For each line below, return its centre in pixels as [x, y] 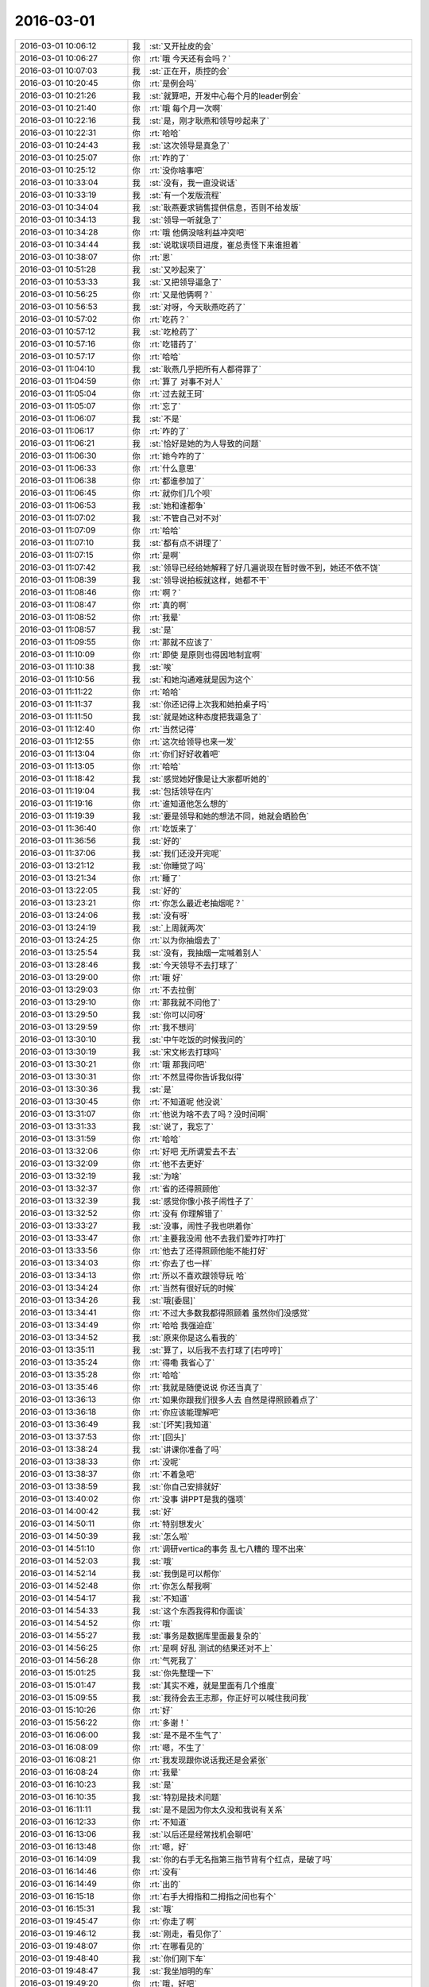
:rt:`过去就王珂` [177, 393]
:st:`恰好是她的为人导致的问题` [205, 443]
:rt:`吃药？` [169, 320]
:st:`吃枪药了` [174, 331]
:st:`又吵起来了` [178, 269]
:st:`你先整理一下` [182, 1673]
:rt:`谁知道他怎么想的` [189, 804]
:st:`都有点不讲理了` [186, 543]
